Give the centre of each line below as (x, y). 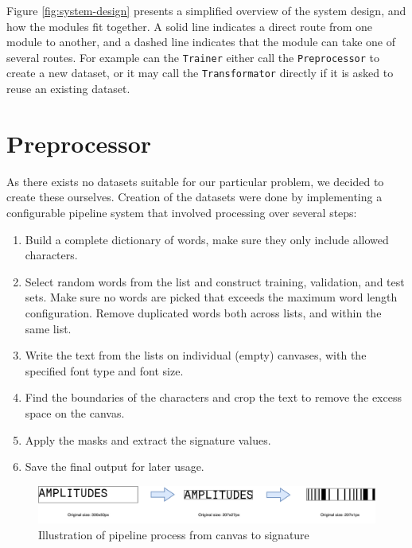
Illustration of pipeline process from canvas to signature (174, 534)
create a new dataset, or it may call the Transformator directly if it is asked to (200, 73)
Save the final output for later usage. (115, 466)
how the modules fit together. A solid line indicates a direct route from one (190, 26)
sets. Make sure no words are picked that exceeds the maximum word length (211, 297)
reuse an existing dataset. (68, 89)
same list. (48, 328)
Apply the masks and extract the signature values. (148, 439)
